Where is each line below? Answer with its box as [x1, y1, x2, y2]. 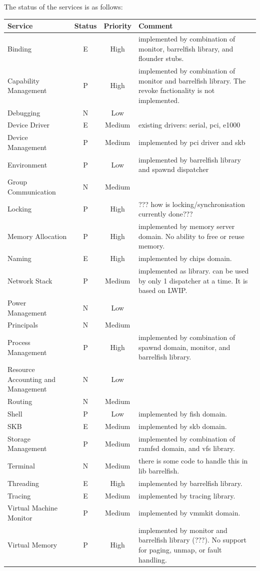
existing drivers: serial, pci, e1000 [138, 119, 240, 130]
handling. [138, 554, 167, 564]
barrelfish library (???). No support [138, 534, 246, 545]
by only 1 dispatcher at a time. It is [138, 275, 248, 285]
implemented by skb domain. [138, 420, 227, 431]
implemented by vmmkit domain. [138, 507, 240, 518]
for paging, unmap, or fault [138, 544, 222, 554]
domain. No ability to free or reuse [138, 230, 244, 241]
